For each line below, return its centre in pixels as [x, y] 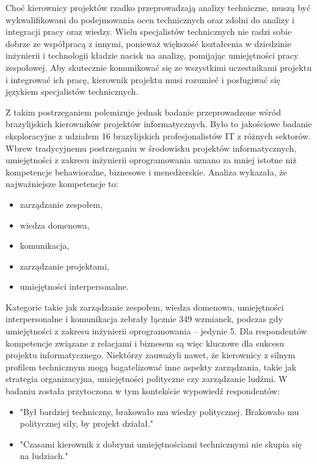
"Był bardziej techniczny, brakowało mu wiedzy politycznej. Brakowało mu [159, 411]
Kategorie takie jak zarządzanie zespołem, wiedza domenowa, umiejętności [145, 307]
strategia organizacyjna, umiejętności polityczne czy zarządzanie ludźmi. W [147, 379]
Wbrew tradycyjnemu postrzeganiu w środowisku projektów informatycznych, [151, 148]
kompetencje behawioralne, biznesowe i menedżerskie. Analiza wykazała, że [146, 171]
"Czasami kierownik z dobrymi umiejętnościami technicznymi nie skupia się [161, 444]
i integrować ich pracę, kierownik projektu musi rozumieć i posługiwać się [143, 79]
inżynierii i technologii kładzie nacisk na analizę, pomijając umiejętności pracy [152, 55]
